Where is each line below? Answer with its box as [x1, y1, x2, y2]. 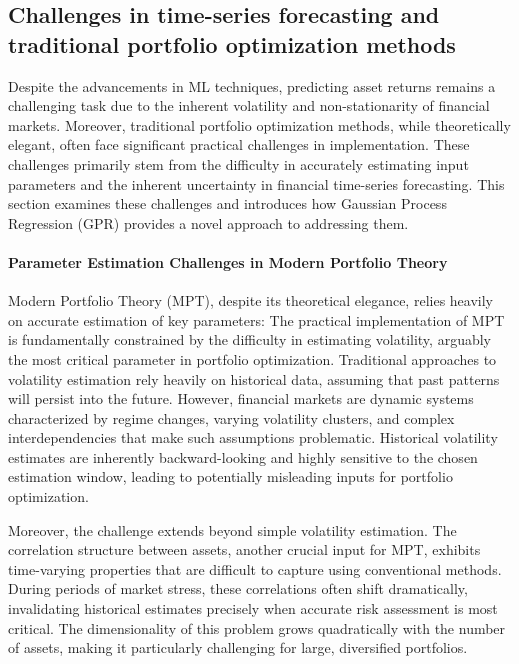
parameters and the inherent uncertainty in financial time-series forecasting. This [8, 173, 505, 194]
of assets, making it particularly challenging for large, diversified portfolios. [8, 637, 468, 658]
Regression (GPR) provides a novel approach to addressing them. [8, 212, 409, 233]
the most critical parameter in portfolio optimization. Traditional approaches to [8, 348, 497, 369]
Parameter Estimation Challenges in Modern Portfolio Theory [8, 251, 448, 272]
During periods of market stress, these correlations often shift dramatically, [8, 578, 468, 599]
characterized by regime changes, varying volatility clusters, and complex [8, 407, 455, 428]
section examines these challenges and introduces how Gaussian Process [8, 193, 447, 214]
